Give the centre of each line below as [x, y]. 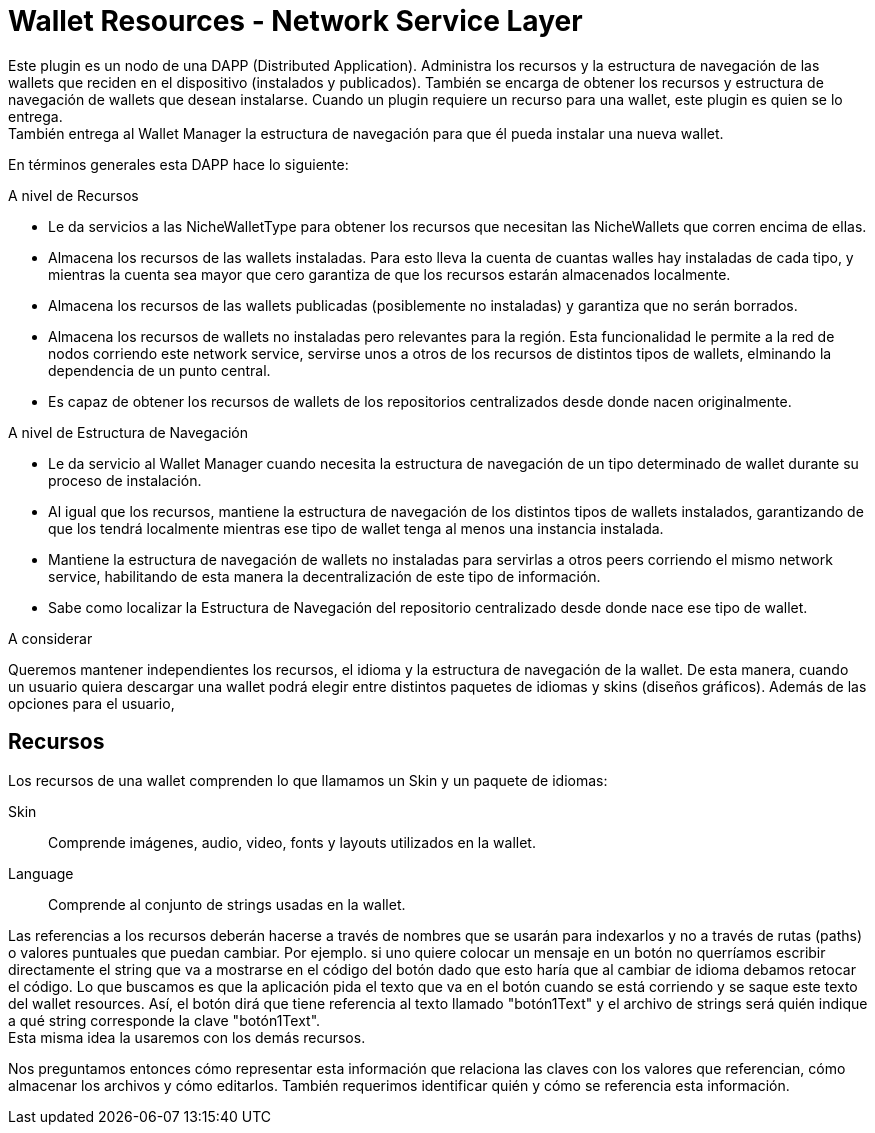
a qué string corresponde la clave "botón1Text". [164, 1020]
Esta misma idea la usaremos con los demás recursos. [187, 1037]
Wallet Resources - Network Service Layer [295, 21]
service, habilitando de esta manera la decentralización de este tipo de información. [324, 576]
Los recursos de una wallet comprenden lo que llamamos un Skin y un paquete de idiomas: [308, 780]
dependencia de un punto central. [159, 370]
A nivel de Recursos [73, 195]
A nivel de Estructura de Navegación [128, 432]
